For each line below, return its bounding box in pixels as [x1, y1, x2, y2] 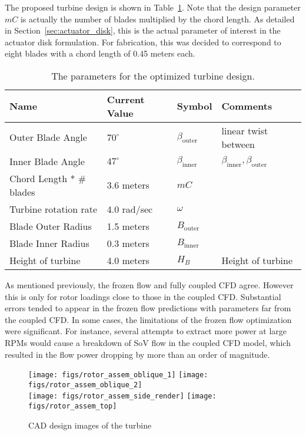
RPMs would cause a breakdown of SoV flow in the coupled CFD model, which [5, 336, 291, 348]
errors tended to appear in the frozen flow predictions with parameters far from [5, 302, 291, 314]
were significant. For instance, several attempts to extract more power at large [5, 325, 287, 337]
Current [107, 92, 145, 106]
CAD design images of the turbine [28, 418, 152, 431]
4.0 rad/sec [107, 202, 153, 216]
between [221, 137, 255, 151]
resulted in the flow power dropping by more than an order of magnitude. [5, 348, 270, 360]
